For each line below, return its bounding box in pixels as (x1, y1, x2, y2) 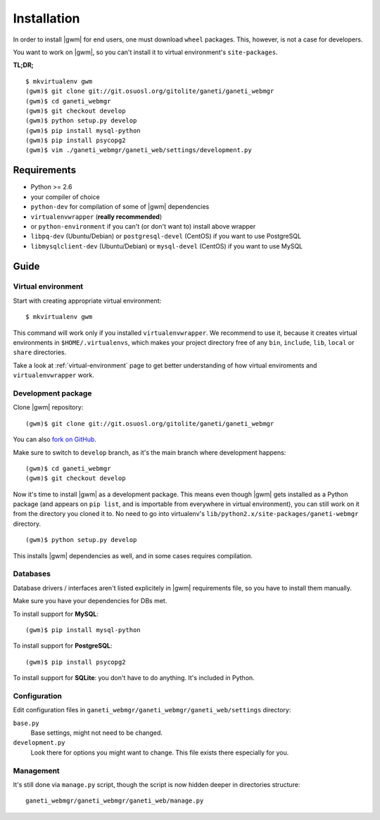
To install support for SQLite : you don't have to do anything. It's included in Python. (13, 674, 255, 682)
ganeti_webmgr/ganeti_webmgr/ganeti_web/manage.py (25, 797, 204, 805)
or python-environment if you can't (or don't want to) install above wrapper (30, 222, 256, 230)
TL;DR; (13, 61, 34, 70)
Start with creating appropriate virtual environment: (13, 296, 162, 305)
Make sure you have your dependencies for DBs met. (13, 597, 167, 605)
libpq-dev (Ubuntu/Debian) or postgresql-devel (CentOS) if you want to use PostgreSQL (30, 232, 302, 241)
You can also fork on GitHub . (13, 435, 96, 443)
